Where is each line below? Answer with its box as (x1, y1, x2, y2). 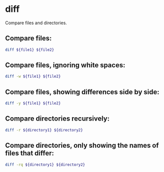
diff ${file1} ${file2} (5, 47, 55, 52)
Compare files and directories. (5, 20, 67, 26)
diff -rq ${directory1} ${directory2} (5, 162, 85, 167)
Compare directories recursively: (5, 115, 110, 123)
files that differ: (5, 149, 55, 158)
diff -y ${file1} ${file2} (5, 101, 61, 106)
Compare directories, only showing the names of (5, 141, 159, 150)
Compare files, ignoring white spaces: (5, 61, 125, 70)
